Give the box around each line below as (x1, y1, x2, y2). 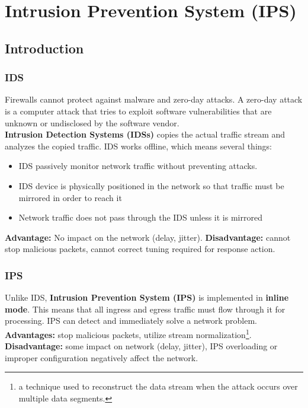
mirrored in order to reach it (18, 191, 122, 203)
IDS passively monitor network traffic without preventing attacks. (18, 160, 258, 172)
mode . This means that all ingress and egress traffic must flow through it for (5, 302, 285, 315)
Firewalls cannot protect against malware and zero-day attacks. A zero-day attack (5, 93, 303, 106)
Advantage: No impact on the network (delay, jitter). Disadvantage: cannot (5, 231, 291, 243)
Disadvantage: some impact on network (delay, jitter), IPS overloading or (5, 340, 278, 352)
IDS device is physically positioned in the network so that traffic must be (18, 179, 284, 192)
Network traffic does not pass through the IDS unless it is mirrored (18, 211, 262, 224)
